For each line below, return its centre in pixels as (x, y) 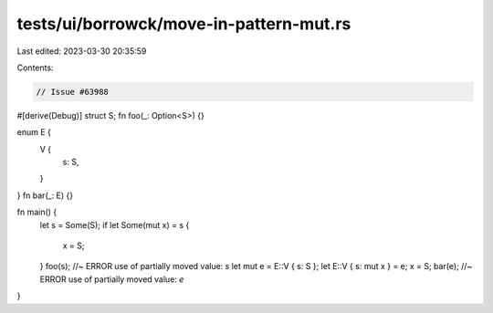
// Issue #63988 (73, 92)
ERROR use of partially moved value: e (112, 279)
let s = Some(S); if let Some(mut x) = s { (115, 224)
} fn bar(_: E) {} (45, 195)
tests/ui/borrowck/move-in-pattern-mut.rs (184, 24)
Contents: (35, 68)
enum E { (34, 132)
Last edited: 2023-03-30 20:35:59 (82, 51)
